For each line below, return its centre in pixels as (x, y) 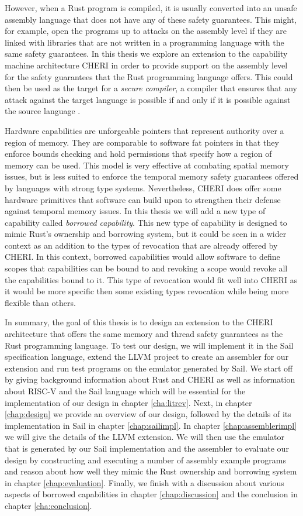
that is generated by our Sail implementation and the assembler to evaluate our (147, 448)
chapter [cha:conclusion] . (48, 505)
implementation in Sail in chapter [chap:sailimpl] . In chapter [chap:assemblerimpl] (151, 425)
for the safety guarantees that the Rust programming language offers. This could (149, 76)
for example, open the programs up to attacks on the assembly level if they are (146, 31)
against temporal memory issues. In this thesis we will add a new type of (135, 211)
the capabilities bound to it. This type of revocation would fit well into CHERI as (151, 279)
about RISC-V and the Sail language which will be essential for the (125, 391)
